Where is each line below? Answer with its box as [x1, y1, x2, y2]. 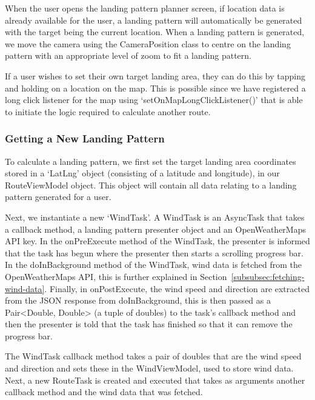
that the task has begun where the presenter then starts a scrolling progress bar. [5, 246, 303, 259]
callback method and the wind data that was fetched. [5, 385, 203, 398]
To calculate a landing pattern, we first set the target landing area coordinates [5, 155, 296, 167]
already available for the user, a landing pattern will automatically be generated [5, 13, 302, 26]
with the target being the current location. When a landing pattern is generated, [5, 25, 305, 38]
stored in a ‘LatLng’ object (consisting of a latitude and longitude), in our [5, 167, 280, 179]
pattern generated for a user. [5, 190, 111, 203]
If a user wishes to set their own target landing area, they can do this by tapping [5, 69, 305, 82]
